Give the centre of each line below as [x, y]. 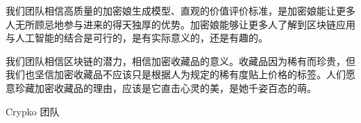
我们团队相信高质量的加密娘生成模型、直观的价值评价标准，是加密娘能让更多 [180, 10]
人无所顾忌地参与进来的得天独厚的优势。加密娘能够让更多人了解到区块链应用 [180, 24]
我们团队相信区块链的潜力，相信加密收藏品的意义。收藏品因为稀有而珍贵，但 [180, 60]
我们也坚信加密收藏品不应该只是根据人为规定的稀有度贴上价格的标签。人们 [176, 74]
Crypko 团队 [33, 111]
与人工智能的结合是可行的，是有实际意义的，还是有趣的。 [137, 38]
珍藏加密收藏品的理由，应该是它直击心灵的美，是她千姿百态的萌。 [166, 87]
